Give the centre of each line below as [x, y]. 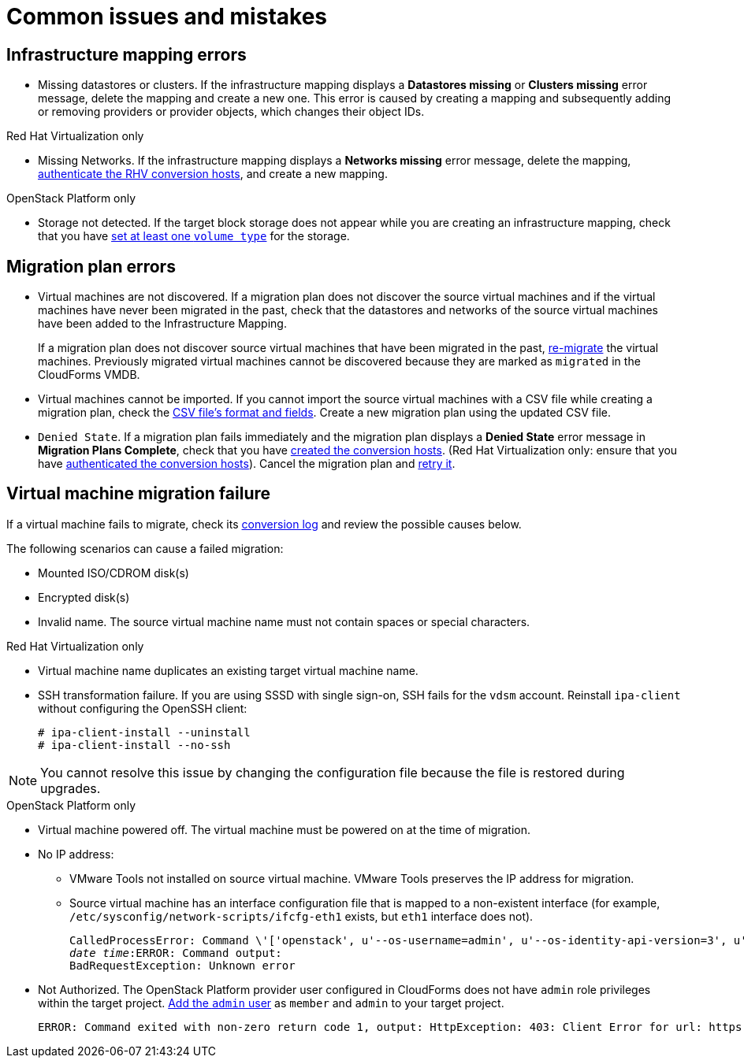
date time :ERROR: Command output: [176, 953]
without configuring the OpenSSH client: [143, 708]
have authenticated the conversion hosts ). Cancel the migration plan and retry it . [247, 464]
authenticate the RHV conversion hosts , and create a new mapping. [213, 174]
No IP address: [76, 854]
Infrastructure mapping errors [126, 54]
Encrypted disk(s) [84, 597]
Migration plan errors [91, 266]
